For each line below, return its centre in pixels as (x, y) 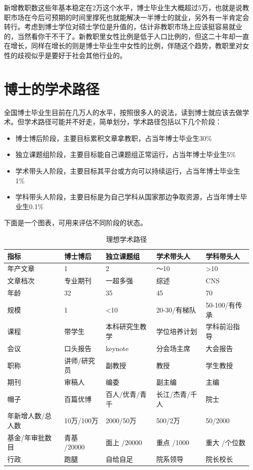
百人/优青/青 (126, 394)
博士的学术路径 (52, 88)
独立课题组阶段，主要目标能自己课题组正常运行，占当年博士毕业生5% (126, 154)
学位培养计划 (177, 331)
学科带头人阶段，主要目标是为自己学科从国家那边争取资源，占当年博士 (128, 197)
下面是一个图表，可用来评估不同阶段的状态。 (75, 223)
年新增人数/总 (29, 416)
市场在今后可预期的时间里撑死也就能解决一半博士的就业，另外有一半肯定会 (130, 17)
